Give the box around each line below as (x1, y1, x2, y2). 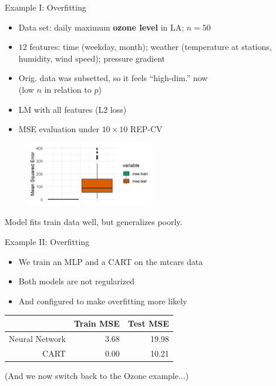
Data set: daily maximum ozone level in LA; (18, 21, 184, 33)
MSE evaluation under (18, 123, 99, 135)
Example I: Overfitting (5, 1, 86, 13)
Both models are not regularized (18, 275, 134, 287)
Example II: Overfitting (5, 235, 90, 247)
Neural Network (9, 332, 66, 344)
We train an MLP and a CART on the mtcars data (18, 255, 203, 267)
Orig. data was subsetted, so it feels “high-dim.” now (18, 72, 208, 84)
